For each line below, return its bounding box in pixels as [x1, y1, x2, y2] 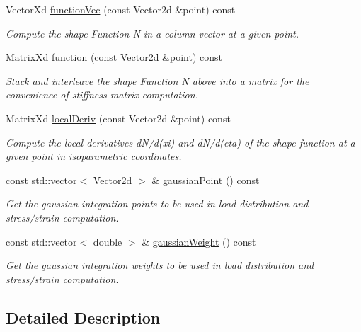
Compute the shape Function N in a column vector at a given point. [6, 25, 299, 40]
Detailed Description [6, 306, 161, 328]
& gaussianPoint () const [151, 172, 260, 187]
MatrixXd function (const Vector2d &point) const [6, 50, 222, 64]
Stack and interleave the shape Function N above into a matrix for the [6, 73, 309, 88]
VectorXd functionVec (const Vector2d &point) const [6, 2, 236, 16]
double [93, 234, 122, 248]
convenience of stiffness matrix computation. [6, 87, 198, 102]
